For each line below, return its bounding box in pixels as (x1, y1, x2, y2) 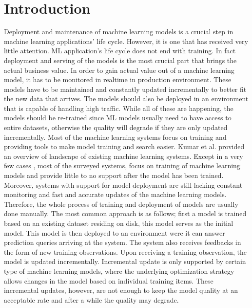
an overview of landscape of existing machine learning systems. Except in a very (4, 151, 243, 161)
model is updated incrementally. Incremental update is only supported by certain (4, 256, 246, 266)
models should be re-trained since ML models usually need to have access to (4, 112, 232, 123)
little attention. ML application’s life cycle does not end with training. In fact (4, 45, 236, 56)
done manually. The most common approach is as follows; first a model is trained (4, 208, 247, 219)
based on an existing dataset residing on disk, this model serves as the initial (4, 218, 233, 228)
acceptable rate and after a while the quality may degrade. (4, 294, 179, 305)
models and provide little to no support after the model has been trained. (4, 170, 224, 180)
